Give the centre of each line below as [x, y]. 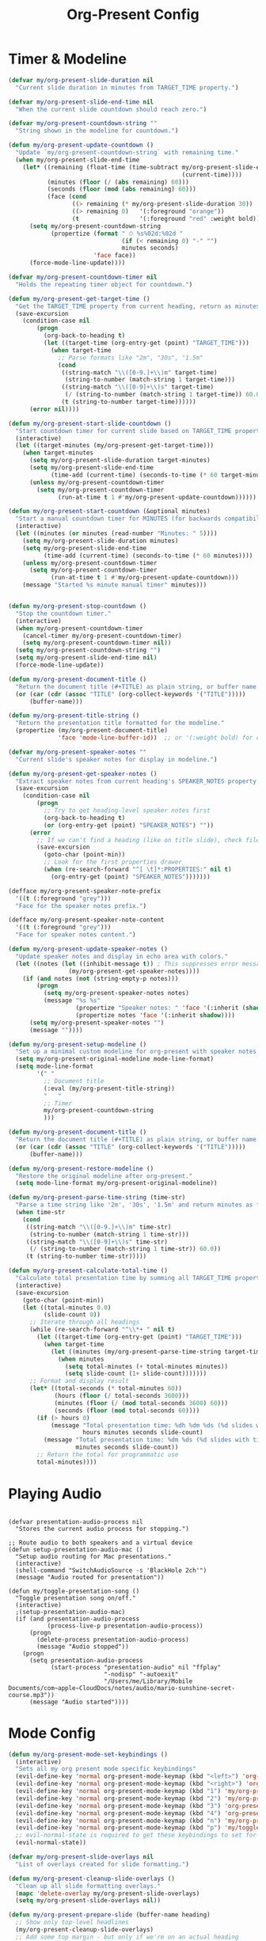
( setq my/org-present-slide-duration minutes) [101, 541]
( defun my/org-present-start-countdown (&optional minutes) [110, 511]
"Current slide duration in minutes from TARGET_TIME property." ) [127, 87]
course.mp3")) [32, 1695]
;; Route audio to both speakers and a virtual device [101, 1542]
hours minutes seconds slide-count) [143, 1433]
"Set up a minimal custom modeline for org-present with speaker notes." [139, 1052]
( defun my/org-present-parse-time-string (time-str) [97, 1198]
